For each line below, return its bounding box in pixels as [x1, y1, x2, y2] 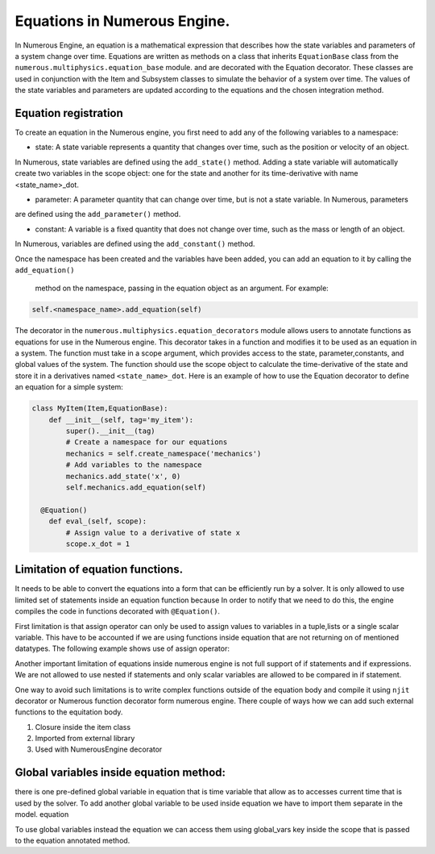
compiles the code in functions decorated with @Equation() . [14, 606, 221, 616]
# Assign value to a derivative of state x [65, 528, 241, 537]
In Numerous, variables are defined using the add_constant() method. [14, 239, 255, 249]
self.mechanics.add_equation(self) [65, 482, 207, 492]
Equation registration [14, 106, 124, 120]
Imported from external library [35, 734, 135, 744]
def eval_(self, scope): [48, 517, 147, 526]
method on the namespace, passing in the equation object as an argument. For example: [35, 283, 329, 294]
